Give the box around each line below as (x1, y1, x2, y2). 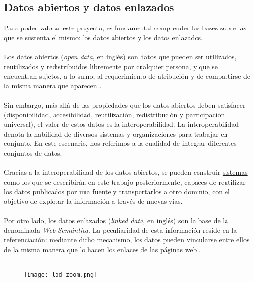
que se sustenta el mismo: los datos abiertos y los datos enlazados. (4, 32, 203, 42)
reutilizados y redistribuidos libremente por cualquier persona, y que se (4, 61, 218, 71)
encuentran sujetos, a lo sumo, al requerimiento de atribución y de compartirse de (4, 71, 251, 81)
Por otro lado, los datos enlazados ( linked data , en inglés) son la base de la (4, 215, 228, 226)
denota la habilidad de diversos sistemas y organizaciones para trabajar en (4, 128, 228, 139)
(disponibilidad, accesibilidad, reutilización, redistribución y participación (4, 109, 225, 119)
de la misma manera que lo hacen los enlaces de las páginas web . (4, 244, 201, 254)
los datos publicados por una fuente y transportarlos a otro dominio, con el (4, 186, 230, 197)
